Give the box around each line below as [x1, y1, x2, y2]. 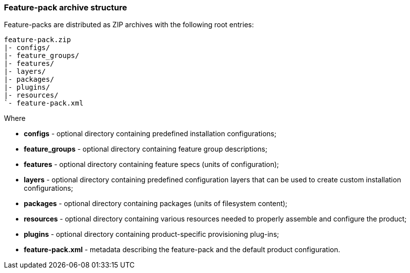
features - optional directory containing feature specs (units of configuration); [24, 160, 279, 169]
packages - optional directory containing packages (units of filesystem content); [24, 199, 288, 208]
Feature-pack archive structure [4, 2, 127, 12]
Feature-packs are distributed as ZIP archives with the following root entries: [4, 20, 254, 29]
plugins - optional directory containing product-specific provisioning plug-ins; [24, 230, 279, 239]
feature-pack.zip [4, 36, 71, 44]
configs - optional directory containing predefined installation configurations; [24, 129, 277, 138]
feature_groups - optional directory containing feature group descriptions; [24, 145, 268, 154]
